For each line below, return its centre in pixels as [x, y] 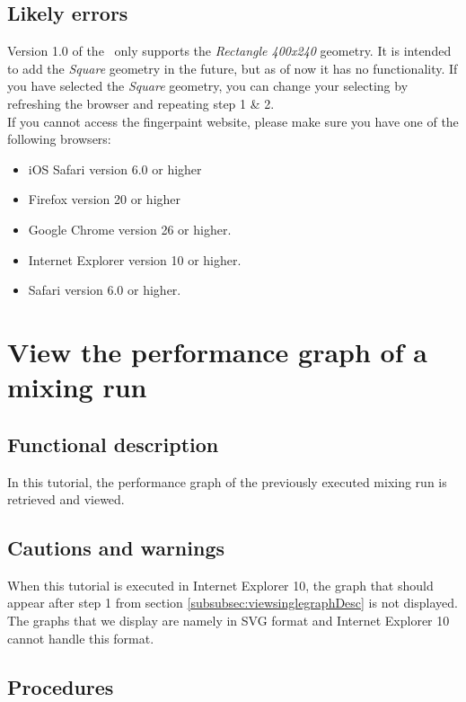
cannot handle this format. [81, 638]
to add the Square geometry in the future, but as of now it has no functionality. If [233, 68]
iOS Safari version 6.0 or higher [115, 169]
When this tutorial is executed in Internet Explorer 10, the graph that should [220, 585]
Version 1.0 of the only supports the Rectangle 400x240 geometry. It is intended [229, 51]
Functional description [113, 444]
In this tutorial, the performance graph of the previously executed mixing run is [227, 481]
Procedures [61, 686]
